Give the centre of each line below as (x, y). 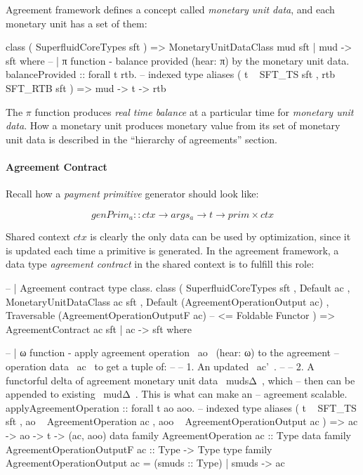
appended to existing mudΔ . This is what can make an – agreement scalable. (177, 394)
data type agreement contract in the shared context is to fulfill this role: (160, 264)
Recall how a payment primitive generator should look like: (132, 194)
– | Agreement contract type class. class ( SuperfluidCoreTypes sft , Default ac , (178, 287)
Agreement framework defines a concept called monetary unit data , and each (170, 9)
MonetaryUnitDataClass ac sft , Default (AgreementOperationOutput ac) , (167, 301)
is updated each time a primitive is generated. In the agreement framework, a (172, 250)
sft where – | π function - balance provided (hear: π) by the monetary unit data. (178, 60)
